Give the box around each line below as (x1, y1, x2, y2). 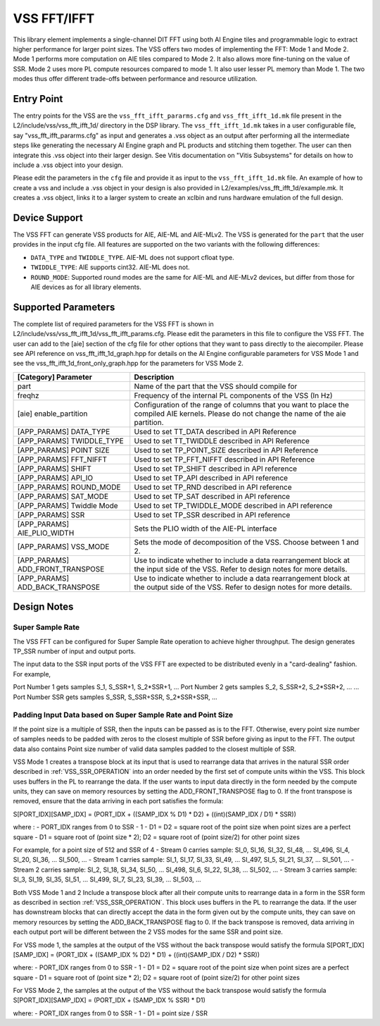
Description (134, 372, 175, 382)
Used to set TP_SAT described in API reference (134, 491, 291, 501)
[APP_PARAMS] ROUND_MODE (17, 482, 121, 492)
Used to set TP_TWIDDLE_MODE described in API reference (134, 500, 333, 510)
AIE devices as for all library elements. (30, 283, 142, 291)
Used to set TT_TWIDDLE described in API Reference (134, 435, 310, 445)
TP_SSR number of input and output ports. (13, 647, 137, 655)
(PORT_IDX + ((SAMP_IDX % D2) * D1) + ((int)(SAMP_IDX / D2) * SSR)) (56, 950, 260, 958)
